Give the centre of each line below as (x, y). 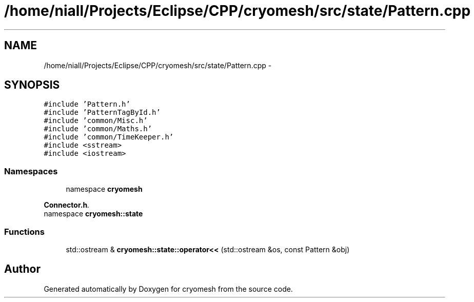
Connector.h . (67, 205)
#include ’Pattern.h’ (87, 104)
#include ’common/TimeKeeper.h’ (109, 137)
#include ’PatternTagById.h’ (102, 113)
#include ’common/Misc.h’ (96, 121)
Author (22, 269)
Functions (24, 231)
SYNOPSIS (32, 85)
